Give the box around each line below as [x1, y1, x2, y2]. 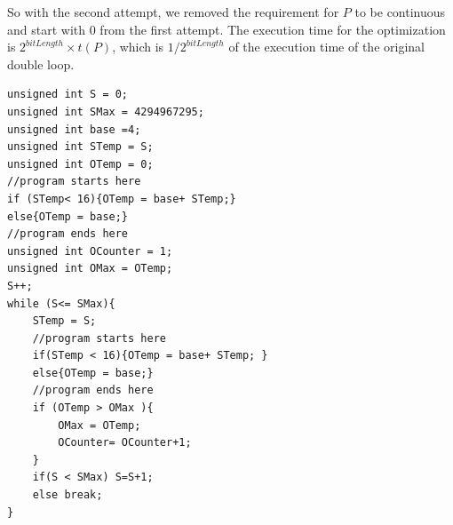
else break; [32, 489, 103, 502]
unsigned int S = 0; [7, 88, 129, 101]
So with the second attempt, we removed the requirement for [7, 3, 339, 20]
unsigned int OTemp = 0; [7, 157, 154, 171]
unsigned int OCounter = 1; [7, 244, 173, 258]
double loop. [7, 54, 75, 73]
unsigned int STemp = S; [7, 140, 154, 154]
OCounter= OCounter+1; [58, 436, 192, 449]
